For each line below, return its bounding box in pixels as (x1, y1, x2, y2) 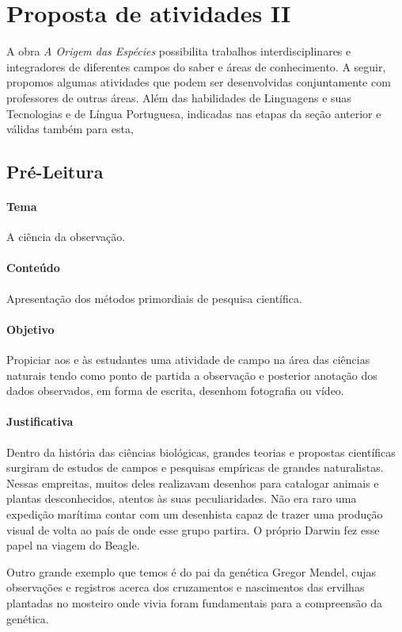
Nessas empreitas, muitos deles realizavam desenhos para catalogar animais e (6, 474, 379, 491)
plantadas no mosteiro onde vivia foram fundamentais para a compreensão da (6, 594, 382, 611)
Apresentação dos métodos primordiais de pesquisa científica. (6, 289, 302, 306)
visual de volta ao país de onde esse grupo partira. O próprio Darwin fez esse (6, 521, 380, 538)
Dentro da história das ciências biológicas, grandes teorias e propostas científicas (6, 443, 396, 460)
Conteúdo (6, 259, 60, 276)
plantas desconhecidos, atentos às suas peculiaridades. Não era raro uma (6, 490, 357, 507)
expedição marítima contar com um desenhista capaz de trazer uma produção (6, 506, 383, 522)
